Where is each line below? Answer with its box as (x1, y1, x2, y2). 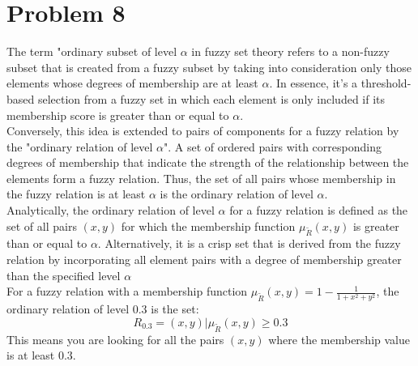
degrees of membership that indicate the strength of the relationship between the (6, 154, 409, 171)
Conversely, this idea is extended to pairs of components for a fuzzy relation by (6, 122, 399, 139)
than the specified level (6, 266, 121, 283)
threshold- (360, 74, 412, 91)
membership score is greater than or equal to (6, 106, 229, 123)
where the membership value (268, 330, 410, 347)
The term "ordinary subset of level (6, 43, 177, 60)
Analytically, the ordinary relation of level (6, 202, 215, 219)
